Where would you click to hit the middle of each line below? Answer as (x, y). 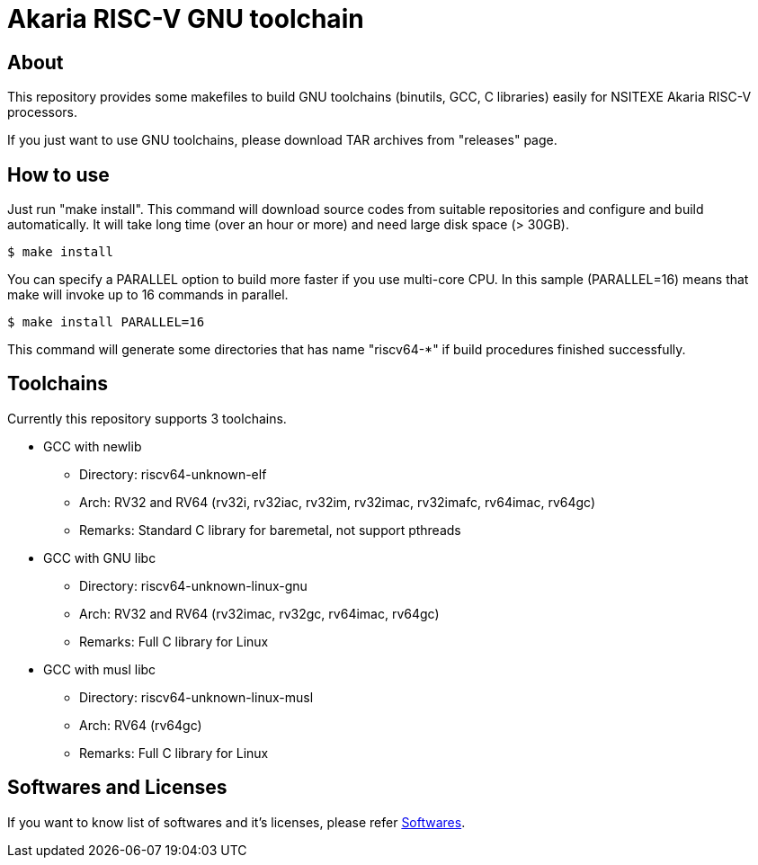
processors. (43, 112)
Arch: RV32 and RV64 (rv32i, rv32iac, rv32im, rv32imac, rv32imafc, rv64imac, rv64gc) (338, 502)
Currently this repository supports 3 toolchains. (147, 418)
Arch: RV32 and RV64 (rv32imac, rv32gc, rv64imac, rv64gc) (259, 613)
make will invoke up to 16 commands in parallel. (148, 295)
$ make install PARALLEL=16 (106, 322)
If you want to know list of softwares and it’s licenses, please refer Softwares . (236, 822)
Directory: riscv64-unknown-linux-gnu (193, 585)
